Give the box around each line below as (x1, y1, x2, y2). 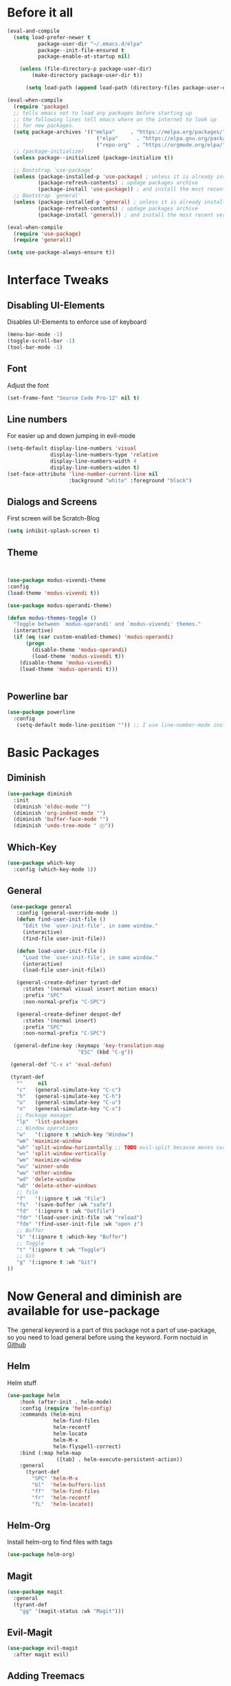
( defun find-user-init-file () (16, 916, 107, 923)
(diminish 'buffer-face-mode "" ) (13, 816, 109, 823)
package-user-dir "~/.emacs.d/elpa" (37, 40, 143, 47)
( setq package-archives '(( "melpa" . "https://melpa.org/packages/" (13, 129, 226, 135)
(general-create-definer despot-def (16, 1011, 122, 1018)
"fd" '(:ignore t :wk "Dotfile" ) (16, 1208, 115, 1215)
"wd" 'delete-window (16, 1176, 76, 1183)
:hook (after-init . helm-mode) (19, 1398, 112, 1405)
